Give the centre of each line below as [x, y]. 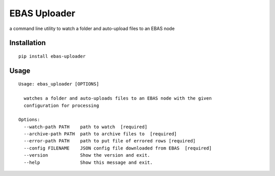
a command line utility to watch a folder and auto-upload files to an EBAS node [92, 28]
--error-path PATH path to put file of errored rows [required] [110, 141]
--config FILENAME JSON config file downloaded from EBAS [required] [118, 148]
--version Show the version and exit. [87, 155]
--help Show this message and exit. [88, 162]
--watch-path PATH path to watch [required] [86, 127]
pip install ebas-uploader [52, 56]
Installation [28, 43]
